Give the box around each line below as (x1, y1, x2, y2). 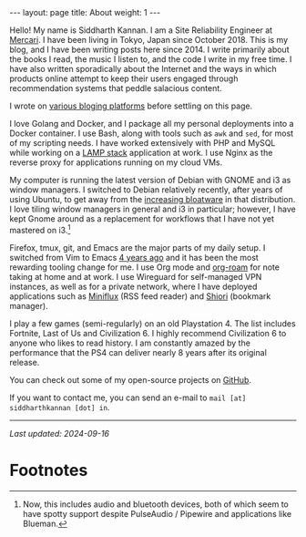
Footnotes (9, 460, 88, 480)
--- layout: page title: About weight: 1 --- (9, 7, 161, 17)
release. (9, 356, 40, 367)
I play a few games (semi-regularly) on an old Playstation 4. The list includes (9, 317, 296, 329)
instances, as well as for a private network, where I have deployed (9, 281, 258, 292)
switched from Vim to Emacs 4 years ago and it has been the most (9, 252, 260, 263)
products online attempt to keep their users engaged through (9, 73, 239, 84)
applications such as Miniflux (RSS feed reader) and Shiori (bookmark (9, 290, 271, 302)
